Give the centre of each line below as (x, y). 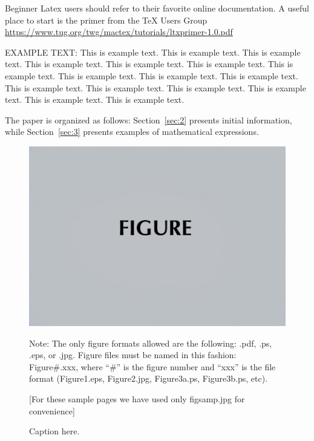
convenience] (52, 410)
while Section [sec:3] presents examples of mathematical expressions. (132, 132)
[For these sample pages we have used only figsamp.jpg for (137, 399)
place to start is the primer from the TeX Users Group (106, 20)
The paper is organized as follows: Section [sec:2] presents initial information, (149, 119)
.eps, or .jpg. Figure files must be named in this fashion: (133, 355)
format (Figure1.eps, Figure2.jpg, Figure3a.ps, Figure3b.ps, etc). (149, 378)
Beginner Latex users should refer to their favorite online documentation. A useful (157, 8)
